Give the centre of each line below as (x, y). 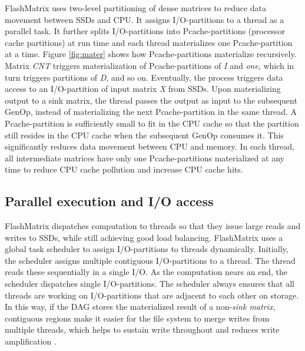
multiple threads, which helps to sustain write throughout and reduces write (142, 330)
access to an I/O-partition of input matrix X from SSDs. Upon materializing (143, 89)
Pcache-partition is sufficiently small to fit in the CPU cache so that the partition (152, 123)
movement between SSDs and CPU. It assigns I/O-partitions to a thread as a (145, 19)
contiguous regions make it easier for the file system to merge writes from (137, 318)
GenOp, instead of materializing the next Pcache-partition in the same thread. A (151, 112)
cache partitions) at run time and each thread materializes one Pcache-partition (149, 42)
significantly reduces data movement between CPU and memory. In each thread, (150, 146)
